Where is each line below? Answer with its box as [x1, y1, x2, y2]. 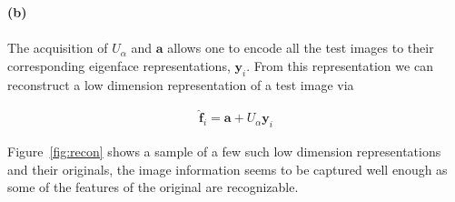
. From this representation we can [246, 56, 433, 75]
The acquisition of [7, 38, 108, 57]
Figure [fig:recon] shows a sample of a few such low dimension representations [7, 142, 441, 161]
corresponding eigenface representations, [7, 56, 231, 75]
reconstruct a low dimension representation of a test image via [7, 75, 354, 94]
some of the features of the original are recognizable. [7, 177, 299, 197]
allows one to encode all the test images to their [167, 38, 434, 57]
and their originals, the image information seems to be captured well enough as [7, 159, 448, 178]
